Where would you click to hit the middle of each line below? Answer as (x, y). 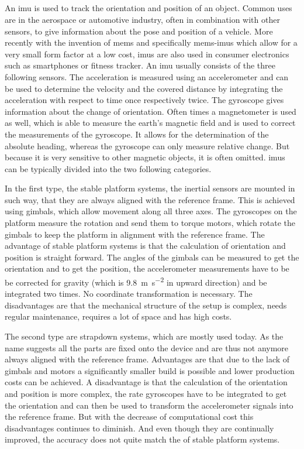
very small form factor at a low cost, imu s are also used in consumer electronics (147, 54)
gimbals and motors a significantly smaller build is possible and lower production (150, 370)
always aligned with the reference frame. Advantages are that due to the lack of (147, 359)
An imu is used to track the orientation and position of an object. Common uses (148, 8)
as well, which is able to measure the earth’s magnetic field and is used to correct (150, 123)
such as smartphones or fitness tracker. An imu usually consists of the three (140, 65)
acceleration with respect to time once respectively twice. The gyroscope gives (144, 100)
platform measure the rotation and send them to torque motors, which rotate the (150, 223)
